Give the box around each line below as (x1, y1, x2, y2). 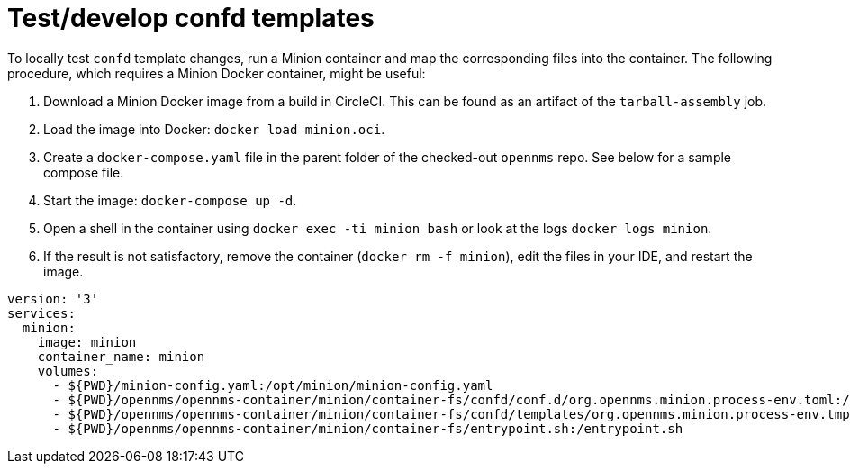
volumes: (37, 363, 99, 378)
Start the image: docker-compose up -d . (43, 192, 297, 208)
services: (7, 305, 76, 321)
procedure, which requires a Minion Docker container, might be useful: (7, 65, 426, 81)
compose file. (43, 164, 124, 180)
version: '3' (7, 291, 99, 306)
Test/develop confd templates (7, 3, 375, 33)
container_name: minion (37, 349, 205, 364)
